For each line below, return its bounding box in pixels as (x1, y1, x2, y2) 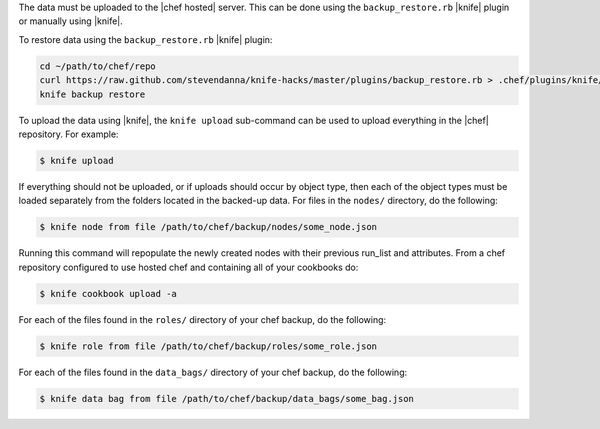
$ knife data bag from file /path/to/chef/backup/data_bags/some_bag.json (39, 393, 415, 404)
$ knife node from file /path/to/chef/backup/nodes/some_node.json (39, 221, 378, 233)
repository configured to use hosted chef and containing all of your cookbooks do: (18, 261, 359, 273)
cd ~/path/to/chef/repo (39, 60, 157, 72)
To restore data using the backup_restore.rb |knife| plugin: (18, 33, 273, 45)
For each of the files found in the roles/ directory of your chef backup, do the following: (18, 313, 387, 325)
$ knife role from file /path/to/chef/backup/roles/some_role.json (39, 340, 378, 352)
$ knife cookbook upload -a (39, 288, 177, 299)
